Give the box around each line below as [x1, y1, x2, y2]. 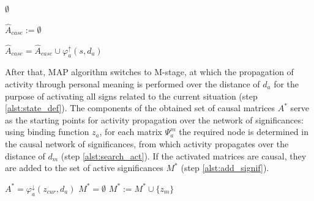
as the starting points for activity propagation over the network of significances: [5, 113, 304, 126]
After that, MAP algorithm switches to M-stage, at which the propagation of [5, 65, 294, 78]
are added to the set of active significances [5, 161, 163, 174]
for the [274, 78, 299, 90]
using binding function [5, 125, 89, 138]
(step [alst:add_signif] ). [181, 161, 269, 174]
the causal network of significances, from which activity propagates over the [5, 137, 289, 150]
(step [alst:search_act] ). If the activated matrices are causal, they [61, 149, 307, 162]
